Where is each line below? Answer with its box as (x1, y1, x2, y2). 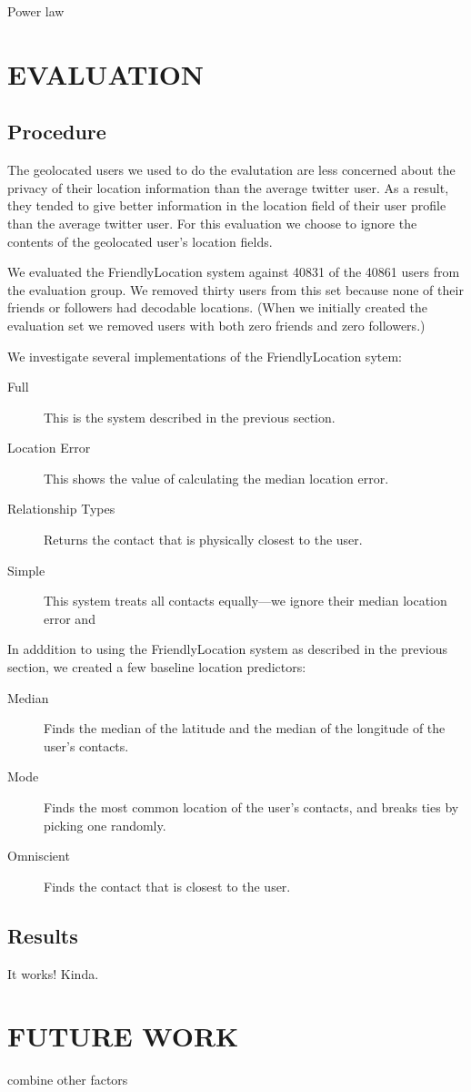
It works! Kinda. (7, 964, 99, 983)
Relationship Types (7, 499, 115, 518)
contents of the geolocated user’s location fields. (7, 231, 273, 250)
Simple (7, 560, 45, 579)
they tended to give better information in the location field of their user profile (7, 196, 446, 215)
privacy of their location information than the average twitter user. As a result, (7, 178, 449, 197)
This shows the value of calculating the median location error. (44, 468, 389, 487)
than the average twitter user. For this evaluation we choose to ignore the (7, 213, 417, 232)
